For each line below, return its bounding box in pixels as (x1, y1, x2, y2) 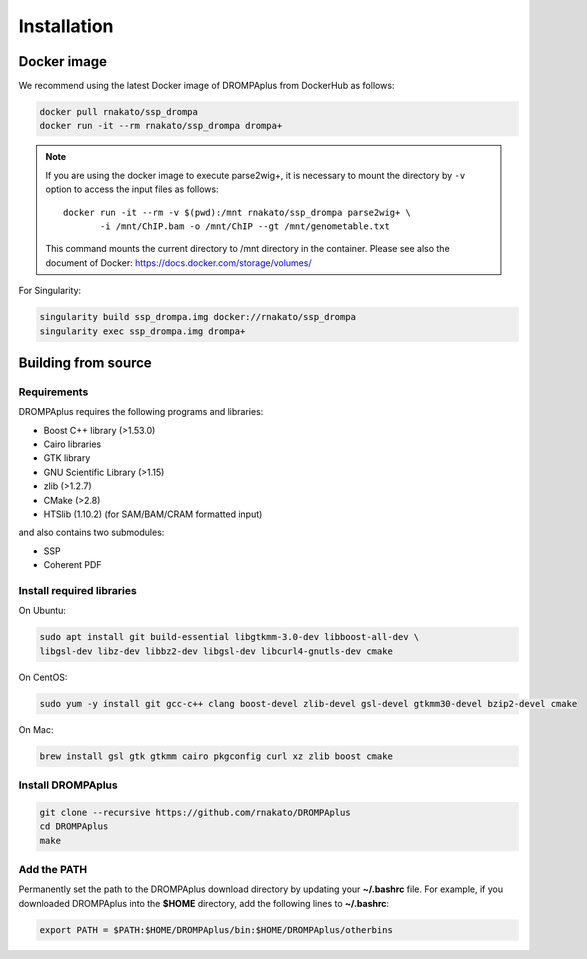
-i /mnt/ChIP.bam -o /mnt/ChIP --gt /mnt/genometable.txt (100, 220, 390, 232)
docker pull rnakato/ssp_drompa (39, 106, 199, 118)
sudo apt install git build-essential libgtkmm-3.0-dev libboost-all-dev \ (39, 631, 420, 643)
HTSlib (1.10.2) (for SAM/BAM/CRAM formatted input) (43, 508, 263, 520)
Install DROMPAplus (18, 778, 119, 792)
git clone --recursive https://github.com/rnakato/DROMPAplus (39, 806, 351, 818)
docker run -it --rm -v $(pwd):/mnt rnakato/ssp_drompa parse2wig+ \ (63, 206, 412, 218)
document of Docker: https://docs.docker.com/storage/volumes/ (45, 256, 312, 269)
